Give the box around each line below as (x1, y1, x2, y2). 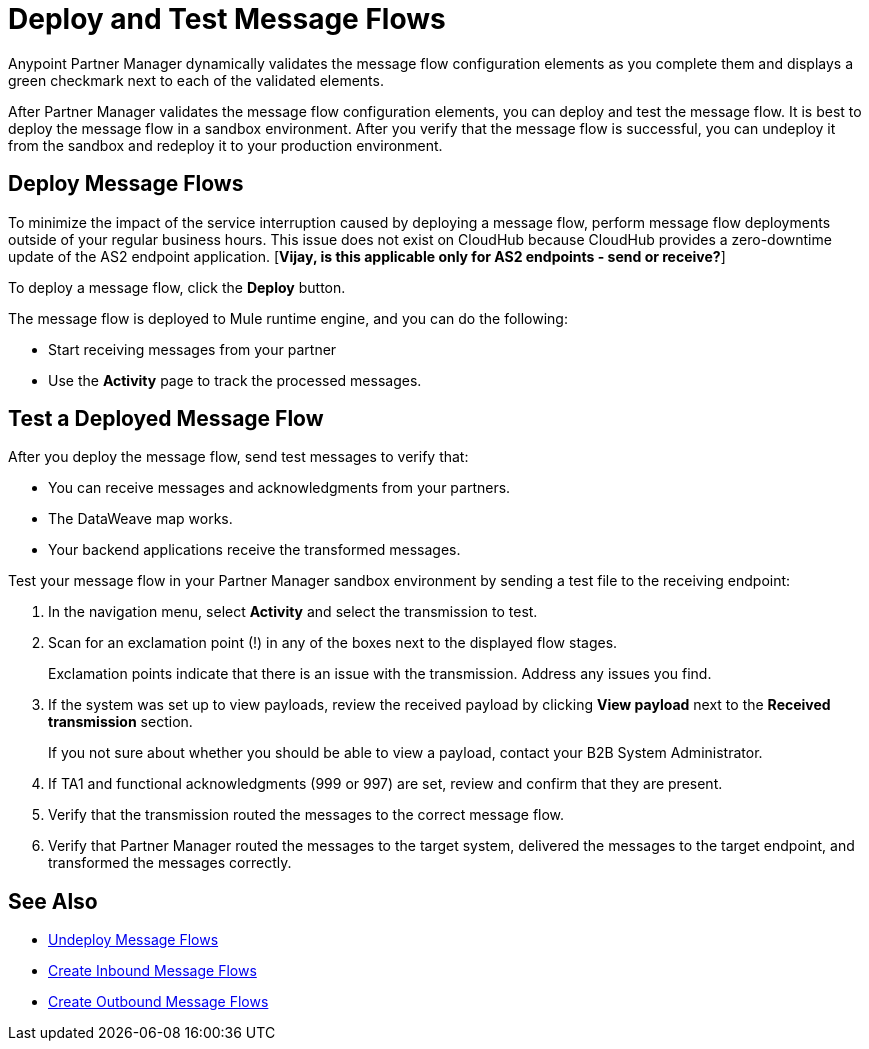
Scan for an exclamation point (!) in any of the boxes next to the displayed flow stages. (48, 634, 618, 652)
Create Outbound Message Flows (48, 993, 269, 1011)
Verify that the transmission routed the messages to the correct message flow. (48, 806, 565, 824)
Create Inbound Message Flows (48, 962, 257, 980)
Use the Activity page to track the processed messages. (48, 371, 422, 389)
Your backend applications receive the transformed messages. (48, 541, 461, 559)
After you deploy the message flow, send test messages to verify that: (8, 448, 469, 466)
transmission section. (48, 713, 193, 731)
